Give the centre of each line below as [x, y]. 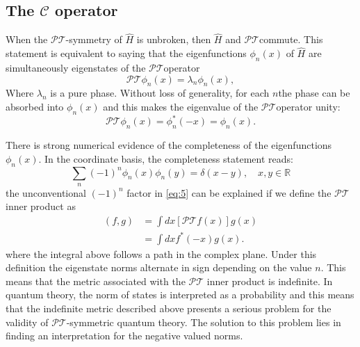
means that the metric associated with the [96, 281]
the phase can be [314, 93]
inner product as [41, 206]
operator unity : [308, 107]
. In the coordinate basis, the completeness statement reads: [166, 158]
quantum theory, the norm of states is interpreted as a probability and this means [180, 294]
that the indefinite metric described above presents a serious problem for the [169, 308]
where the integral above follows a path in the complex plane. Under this [161, 253]
